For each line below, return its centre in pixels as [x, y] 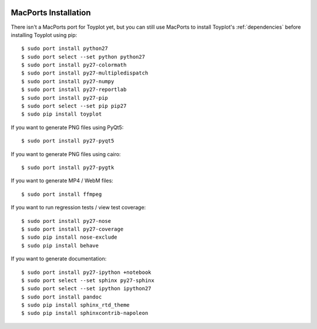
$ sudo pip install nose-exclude [69, 237]
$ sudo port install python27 [65, 49]
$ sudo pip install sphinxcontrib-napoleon [85, 313]
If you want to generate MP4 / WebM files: [62, 181]
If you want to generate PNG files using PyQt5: [67, 127]
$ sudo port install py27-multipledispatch [85, 73]
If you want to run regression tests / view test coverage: [78, 208]
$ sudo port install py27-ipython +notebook [87, 272]
